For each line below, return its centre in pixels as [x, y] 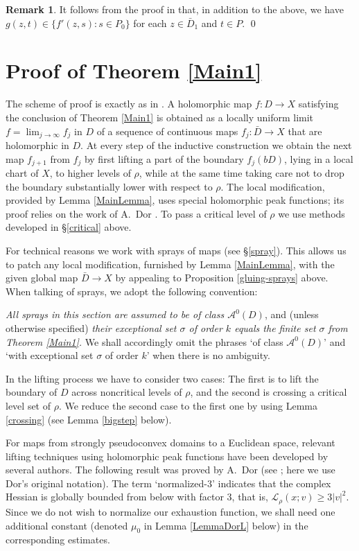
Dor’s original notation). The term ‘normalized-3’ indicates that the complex [168, 483]
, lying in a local [319, 158]
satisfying [318, 104]
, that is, [250, 497]
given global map [42, 278]
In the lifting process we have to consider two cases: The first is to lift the [162, 378]
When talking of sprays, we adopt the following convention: [132, 291]
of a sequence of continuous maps [167, 131]
